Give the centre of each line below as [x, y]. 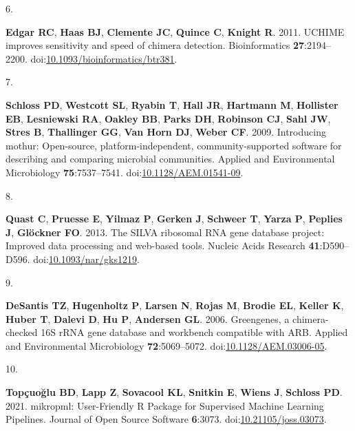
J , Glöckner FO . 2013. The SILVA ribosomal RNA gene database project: [165, 232]
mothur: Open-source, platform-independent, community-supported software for [174, 145]
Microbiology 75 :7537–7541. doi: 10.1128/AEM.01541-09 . [125, 172]
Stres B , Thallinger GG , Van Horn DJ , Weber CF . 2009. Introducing [166, 132]
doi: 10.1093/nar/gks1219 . [86, 259]
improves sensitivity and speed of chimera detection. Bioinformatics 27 [155, 45]
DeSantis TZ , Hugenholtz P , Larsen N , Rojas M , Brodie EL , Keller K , [175, 305]
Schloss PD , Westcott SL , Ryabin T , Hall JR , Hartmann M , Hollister [172, 104]
